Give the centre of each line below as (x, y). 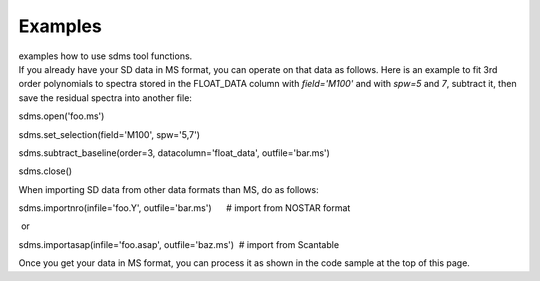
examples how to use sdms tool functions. (105, 56)
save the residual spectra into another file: (105, 97)
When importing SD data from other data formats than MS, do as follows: (168, 189)
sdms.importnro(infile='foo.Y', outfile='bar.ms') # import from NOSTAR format (184, 208)
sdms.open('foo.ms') (61, 116)
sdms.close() (45, 171)
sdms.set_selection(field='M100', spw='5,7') (109, 134)
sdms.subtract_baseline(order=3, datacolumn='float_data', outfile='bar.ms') (174, 152)
